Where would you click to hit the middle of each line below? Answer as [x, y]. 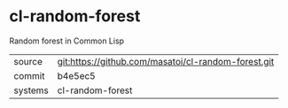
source [28, 61]
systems [31, 90]
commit [29, 75]
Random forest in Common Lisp [67, 41]
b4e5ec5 [76, 75]
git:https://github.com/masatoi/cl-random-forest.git [166, 61]
